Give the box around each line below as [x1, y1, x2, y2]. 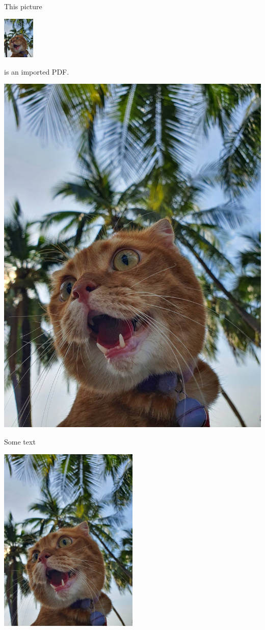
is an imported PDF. [4, 66, 69, 77]
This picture [4, 1, 42, 11]
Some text [4, 436, 36, 447]
